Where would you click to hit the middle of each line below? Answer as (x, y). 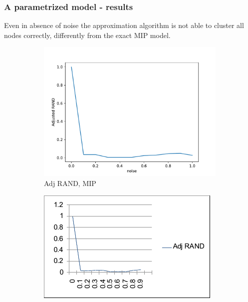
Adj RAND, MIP (70, 183)
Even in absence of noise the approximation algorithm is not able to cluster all (124, 25)
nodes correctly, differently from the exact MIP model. (87, 35)
